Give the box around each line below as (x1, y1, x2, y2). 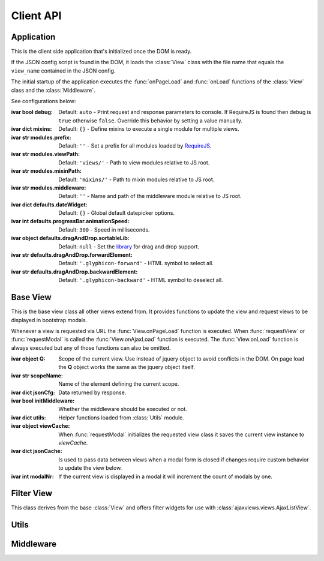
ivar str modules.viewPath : (11, 151, 80, 158)
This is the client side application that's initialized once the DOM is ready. (11, 48, 192, 55)
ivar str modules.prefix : (11, 134, 71, 141)
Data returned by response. (58, 389, 127, 396)
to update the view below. (58, 464, 122, 472)
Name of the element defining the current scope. (58, 380, 179, 388)
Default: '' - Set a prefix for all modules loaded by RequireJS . (58, 142, 212, 149)
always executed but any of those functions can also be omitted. (11, 344, 171, 351)
